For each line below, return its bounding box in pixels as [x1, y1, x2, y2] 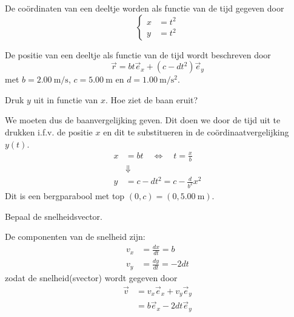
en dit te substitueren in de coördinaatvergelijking [103, 125, 289, 138]
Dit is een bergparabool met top [5, 189, 125, 202]
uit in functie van [33, 93, 98, 106]
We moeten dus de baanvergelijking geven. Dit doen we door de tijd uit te [5, 114, 281, 126]
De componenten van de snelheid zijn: [5, 230, 145, 243]
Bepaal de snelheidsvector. [5, 210, 102, 222]
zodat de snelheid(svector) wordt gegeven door [5, 271, 178, 284]
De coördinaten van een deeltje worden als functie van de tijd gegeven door [5, 2, 284, 14]
